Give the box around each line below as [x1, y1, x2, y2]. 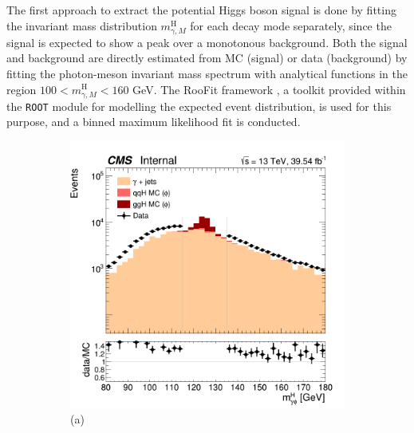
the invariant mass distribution [6, 17, 157, 33]
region [6, 81, 37, 97]
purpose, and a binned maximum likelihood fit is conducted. [6, 113, 301, 130]
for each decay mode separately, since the [190, 17, 392, 33]
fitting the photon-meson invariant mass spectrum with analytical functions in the [6, 65, 408, 81]
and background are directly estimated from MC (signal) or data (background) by [6, 49, 408, 66]
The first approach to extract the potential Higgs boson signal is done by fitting [6, 2, 396, 18]
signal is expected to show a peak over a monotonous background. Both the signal [6, 33, 408, 50]
